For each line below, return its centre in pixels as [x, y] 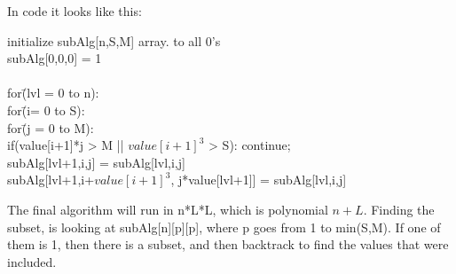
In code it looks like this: [75, 11]
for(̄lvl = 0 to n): [53, 93]
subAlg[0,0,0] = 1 [55, 58]
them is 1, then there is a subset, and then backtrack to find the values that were [228, 244]
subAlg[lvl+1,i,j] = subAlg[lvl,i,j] [96, 162]
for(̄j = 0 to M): [51, 127]
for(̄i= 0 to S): [46, 110]
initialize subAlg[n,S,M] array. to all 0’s [114, 40]
